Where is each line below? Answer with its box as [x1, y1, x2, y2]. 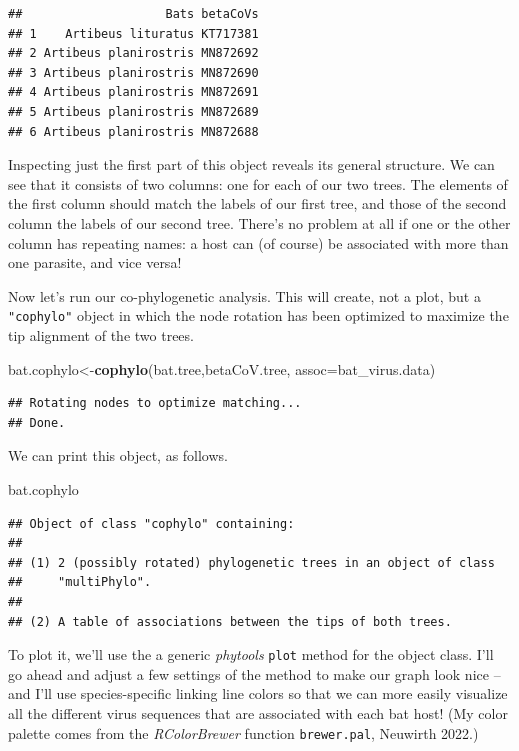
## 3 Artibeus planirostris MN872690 [8, 65, 259, 80]
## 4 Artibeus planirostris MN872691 [8, 85, 259, 100]
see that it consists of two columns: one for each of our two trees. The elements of [8, 173, 508, 194]
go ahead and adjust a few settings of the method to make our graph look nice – [8, 663, 501, 684]
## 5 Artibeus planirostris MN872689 [8, 104, 259, 119]
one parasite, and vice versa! [8, 252, 182, 273]
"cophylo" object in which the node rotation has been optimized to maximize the [8, 305, 509, 326]
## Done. [8, 415, 66, 430]
